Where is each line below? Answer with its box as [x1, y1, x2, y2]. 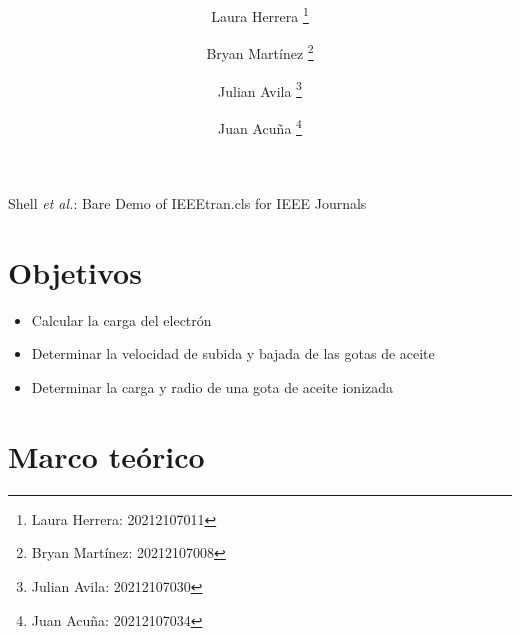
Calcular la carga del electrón [31, 309, 212, 330]
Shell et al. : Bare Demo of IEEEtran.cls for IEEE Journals [8, 193, 367, 214]
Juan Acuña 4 [218, 114, 302, 138]
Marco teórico [8, 435, 205, 476]
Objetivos [8, 251, 142, 292]
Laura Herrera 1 [211, 3, 309, 26]
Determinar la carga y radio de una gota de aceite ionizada [31, 377, 394, 398]
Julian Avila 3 [218, 77, 302, 101]
